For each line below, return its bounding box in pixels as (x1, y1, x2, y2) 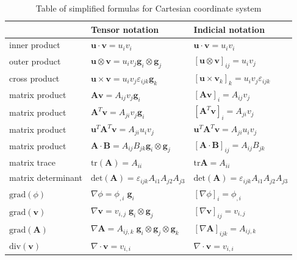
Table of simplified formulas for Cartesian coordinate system (35, 2, 262, 14)
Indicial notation (193, 23, 265, 35)
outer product (9, 55, 61, 68)
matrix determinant (9, 171, 82, 184)
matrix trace (9, 156, 55, 169)
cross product (9, 72, 60, 85)
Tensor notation (90, 23, 159, 35)
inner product (9, 38, 60, 51)
